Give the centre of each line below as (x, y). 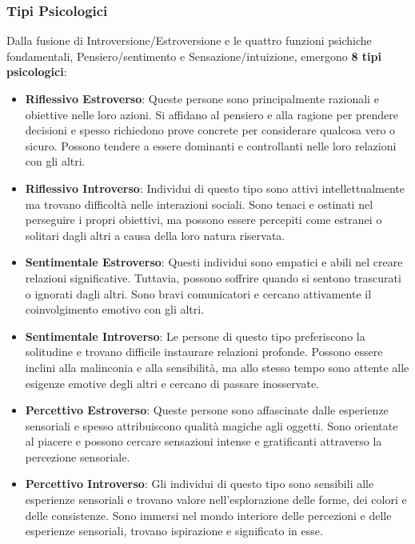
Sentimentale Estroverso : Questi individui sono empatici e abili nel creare (214, 262)
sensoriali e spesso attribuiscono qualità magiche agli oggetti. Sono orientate (211, 425)
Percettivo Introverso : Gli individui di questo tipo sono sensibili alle (200, 484)
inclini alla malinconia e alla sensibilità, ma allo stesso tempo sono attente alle (217, 367)
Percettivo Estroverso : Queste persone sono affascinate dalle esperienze (207, 410)
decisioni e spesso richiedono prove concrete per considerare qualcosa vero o (210, 130)
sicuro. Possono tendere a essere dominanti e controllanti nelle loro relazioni (211, 145)
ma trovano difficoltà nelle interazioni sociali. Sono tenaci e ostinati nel (199, 204)
